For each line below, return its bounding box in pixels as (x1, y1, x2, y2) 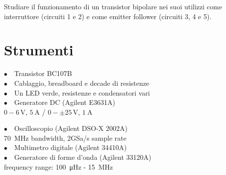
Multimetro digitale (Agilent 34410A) (14, 142, 127, 152)
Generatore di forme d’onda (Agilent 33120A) (14, 152, 151, 162)
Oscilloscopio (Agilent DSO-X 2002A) (14, 123, 127, 133)
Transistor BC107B (14, 68, 72, 78)
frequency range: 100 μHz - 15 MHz (4, 161, 113, 172)
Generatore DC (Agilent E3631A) (14, 97, 115, 107)
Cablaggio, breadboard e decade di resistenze (14, 77, 150, 88)
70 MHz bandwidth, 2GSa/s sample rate (4, 132, 126, 143)
